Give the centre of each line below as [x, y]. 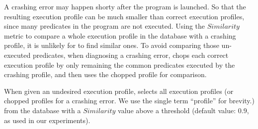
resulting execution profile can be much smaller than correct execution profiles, [124, 16]
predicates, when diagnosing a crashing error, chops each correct [130, 55]
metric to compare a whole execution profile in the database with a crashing [120, 35]
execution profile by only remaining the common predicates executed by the [120, 64]
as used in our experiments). [47, 120]
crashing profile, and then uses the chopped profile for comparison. [105, 74]
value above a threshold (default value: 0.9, [183, 110]
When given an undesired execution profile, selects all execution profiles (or [119, 91]
